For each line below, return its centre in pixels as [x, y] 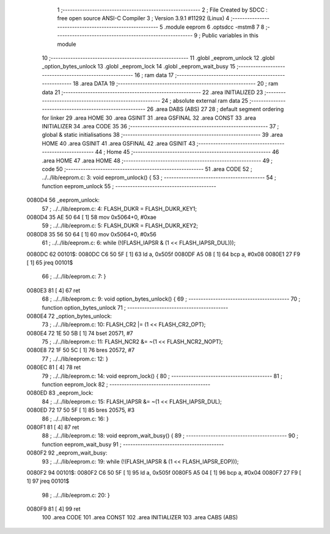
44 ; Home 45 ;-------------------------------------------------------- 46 [187, 152]
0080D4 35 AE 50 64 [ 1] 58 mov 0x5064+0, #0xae [92, 217]
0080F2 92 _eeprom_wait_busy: [67, 453]
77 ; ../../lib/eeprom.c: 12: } [75, 359]
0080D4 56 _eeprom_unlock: [63, 200]
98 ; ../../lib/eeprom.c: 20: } [76, 495]
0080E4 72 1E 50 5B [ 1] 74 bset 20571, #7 [80, 333]
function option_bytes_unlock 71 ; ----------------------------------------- [135, 307]
